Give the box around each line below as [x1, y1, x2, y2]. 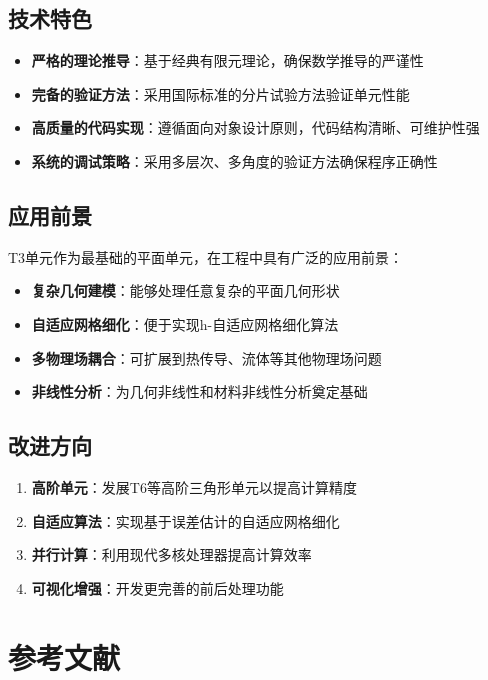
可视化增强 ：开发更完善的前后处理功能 [31, 577, 284, 598]
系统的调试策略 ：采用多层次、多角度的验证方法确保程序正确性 [31, 150, 438, 171]
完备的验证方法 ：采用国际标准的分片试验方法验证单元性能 [31, 83, 410, 104]
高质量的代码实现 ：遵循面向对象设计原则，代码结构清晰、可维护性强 [31, 117, 480, 138]
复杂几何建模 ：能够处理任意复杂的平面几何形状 [31, 280, 340, 301]
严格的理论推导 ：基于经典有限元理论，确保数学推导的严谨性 [31, 50, 424, 71]
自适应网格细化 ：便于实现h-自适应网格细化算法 [31, 313, 339, 334]
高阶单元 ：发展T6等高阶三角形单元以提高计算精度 [31, 476, 357, 497]
